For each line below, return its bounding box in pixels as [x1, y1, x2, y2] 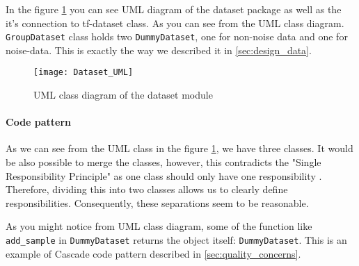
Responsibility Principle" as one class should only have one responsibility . [6, 168, 322, 183]
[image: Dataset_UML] [33, 67, 134, 78]
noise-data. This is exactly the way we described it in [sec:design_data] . [6, 42, 312, 57]
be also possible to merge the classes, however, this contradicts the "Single [6, 155, 321, 169]
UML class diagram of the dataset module [33, 88, 213, 102]
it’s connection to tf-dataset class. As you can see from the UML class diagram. [6, 15, 344, 30]
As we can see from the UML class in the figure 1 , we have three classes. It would [6, 141, 353, 156]
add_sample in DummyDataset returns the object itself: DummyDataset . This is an [6, 233, 347, 247]
